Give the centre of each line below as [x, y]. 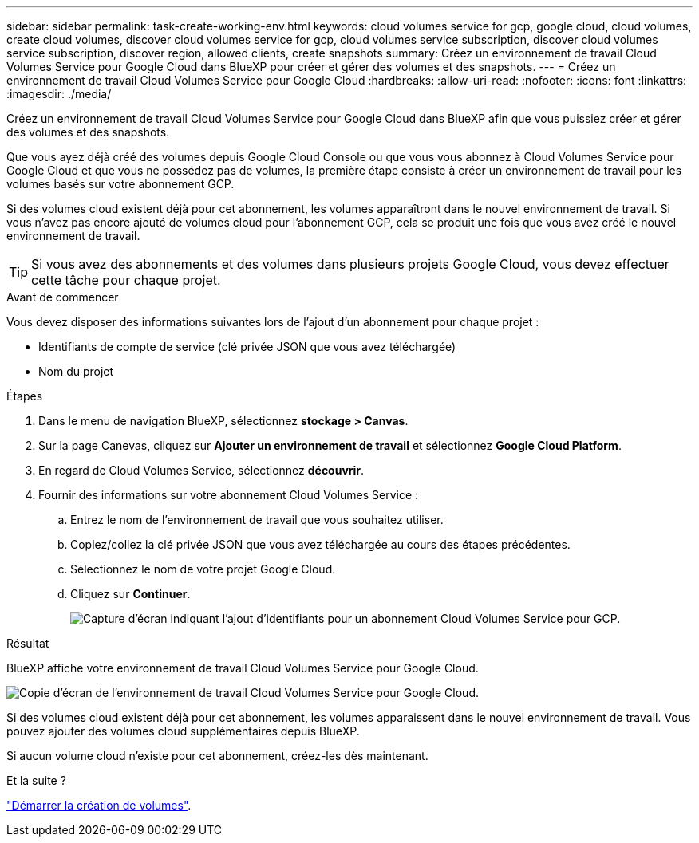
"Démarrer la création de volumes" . [99, 805]
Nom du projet [76, 371]
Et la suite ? [36, 780]
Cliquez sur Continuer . [130, 594]
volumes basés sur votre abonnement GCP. [120, 184]
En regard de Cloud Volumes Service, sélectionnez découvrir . [201, 470]
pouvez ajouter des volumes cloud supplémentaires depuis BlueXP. [183, 731]
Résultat [28, 643]
